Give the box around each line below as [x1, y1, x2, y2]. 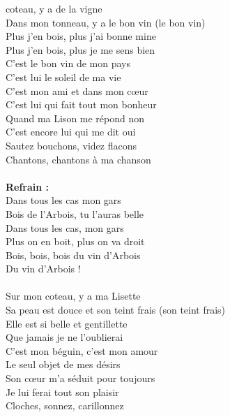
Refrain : [6, 179, 49, 193]
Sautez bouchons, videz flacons [6, 138, 137, 152]
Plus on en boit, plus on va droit [6, 234, 145, 249]
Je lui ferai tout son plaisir [6, 384, 119, 399]
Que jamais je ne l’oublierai [6, 330, 123, 344]
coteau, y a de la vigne [6, 1, 102, 15]
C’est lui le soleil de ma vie [6, 69, 121, 84]
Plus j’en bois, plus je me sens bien [6, 42, 155, 57]
